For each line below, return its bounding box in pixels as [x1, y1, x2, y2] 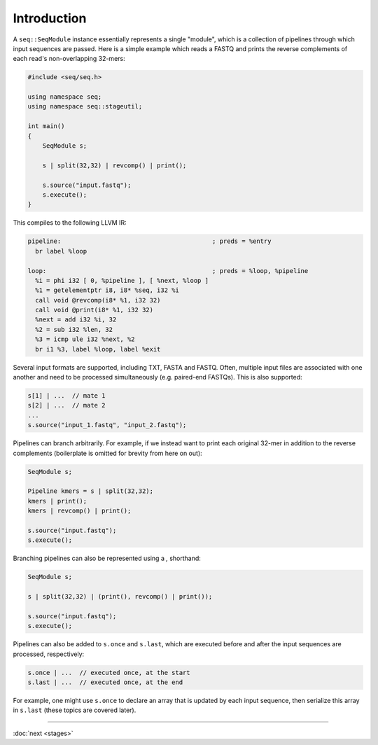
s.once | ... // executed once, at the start [27, 669, 190, 676]
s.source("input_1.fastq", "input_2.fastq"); [27, 421, 187, 429]
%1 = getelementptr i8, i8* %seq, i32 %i [35, 286, 180, 294]
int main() [27, 123, 65, 130]
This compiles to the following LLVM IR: [13, 218, 127, 227]
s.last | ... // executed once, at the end [27, 678, 183, 686]
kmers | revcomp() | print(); [27, 507, 132, 515]
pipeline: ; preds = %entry [27, 237, 272, 245]
